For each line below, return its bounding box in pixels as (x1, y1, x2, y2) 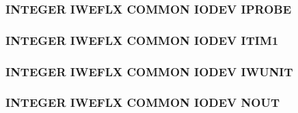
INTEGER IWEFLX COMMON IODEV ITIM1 (5, 31, 279, 48)
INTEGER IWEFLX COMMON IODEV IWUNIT (5, 63, 293, 80)
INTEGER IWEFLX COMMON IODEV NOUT (5, 94, 280, 111)
